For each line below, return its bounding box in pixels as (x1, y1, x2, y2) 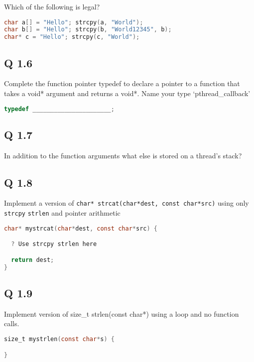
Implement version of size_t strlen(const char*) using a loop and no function (4, 308, 239, 319)
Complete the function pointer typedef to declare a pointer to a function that (4, 78, 240, 89)
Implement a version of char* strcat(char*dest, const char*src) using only (4, 198, 249, 208)
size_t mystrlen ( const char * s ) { (4, 336, 115, 343)
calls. (4, 318, 19, 329)
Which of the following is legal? (4, 1, 100, 11)
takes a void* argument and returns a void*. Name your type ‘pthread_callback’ (4, 88, 251, 99)
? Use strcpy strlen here (11, 241, 97, 248)
